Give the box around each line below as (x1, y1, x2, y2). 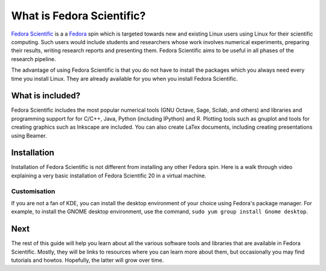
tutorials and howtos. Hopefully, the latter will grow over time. (11, 257, 164, 264)
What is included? (11, 91, 81, 101)
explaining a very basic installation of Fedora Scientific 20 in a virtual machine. (11, 172, 206, 179)
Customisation (11, 187, 56, 196)
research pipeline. (11, 55, 56, 63)
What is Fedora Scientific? (11, 9, 146, 22)
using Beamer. (11, 132, 48, 139)
